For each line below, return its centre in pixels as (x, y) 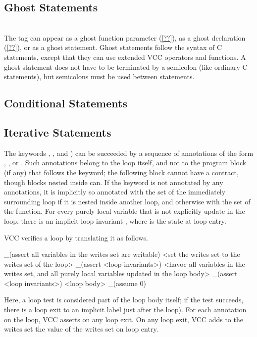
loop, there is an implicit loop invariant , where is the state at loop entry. (115, 220)
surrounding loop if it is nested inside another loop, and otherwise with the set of (127, 201)
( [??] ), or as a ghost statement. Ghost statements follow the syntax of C (113, 47)
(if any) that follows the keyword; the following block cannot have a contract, (121, 172)
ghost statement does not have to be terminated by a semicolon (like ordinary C (126, 67)
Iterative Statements (58, 132)
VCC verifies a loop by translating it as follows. (76, 237)
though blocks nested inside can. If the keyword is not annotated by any (114, 182)
